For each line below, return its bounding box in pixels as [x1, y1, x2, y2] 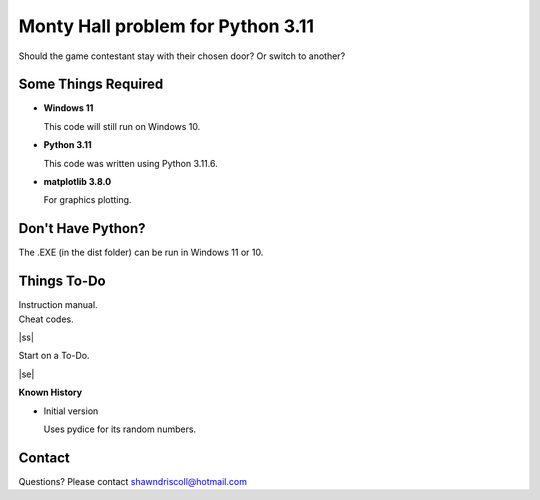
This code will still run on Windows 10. [43, 120, 201, 132]
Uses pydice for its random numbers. [43, 423, 197, 435]
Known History [18, 386, 83, 399]
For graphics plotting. [43, 194, 132, 206]
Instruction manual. [18, 299, 99, 311]
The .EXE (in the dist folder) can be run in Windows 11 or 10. [18, 246, 264, 259]
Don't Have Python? [18, 220, 146, 237]
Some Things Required [18, 76, 164, 93]
